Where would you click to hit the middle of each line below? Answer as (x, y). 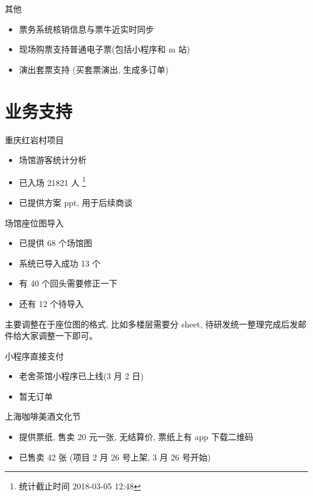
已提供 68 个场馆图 (56, 243)
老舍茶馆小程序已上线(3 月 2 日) (81, 376)
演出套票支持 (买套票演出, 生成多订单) (94, 69)
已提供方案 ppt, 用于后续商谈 (76, 202)
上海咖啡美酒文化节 (43, 416)
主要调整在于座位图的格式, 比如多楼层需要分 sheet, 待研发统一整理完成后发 (151, 324)
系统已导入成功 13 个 (60, 263)
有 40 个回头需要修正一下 (68, 283)
